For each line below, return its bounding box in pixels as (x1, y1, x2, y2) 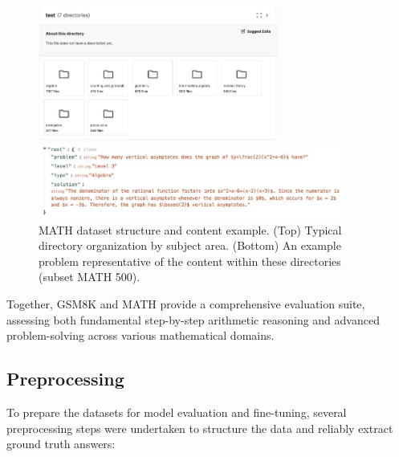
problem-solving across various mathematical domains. (6, 327, 275, 344)
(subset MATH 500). (39, 268, 140, 285)
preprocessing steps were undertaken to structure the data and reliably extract (6, 419, 393, 436)
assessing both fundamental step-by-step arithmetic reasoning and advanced (6, 311, 380, 328)
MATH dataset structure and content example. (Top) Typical (39, 221, 342, 238)
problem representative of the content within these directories (39, 252, 341, 269)
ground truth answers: (6, 435, 116, 452)
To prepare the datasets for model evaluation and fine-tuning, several (6, 403, 347, 420)
